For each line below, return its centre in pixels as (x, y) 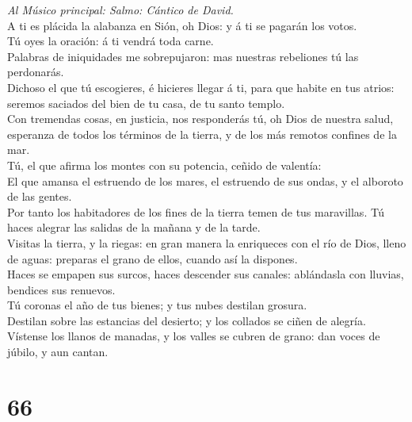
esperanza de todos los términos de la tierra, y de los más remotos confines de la (202, 134)
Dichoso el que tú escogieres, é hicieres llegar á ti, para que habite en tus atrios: (201, 87)
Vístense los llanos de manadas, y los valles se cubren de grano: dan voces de (194, 336)
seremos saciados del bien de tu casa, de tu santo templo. (146, 103)
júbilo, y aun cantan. (58, 352)
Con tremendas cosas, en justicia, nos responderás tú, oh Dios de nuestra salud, (200, 119)
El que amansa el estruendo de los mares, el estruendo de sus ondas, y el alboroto (205, 180)
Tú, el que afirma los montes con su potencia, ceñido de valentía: (164, 165)
